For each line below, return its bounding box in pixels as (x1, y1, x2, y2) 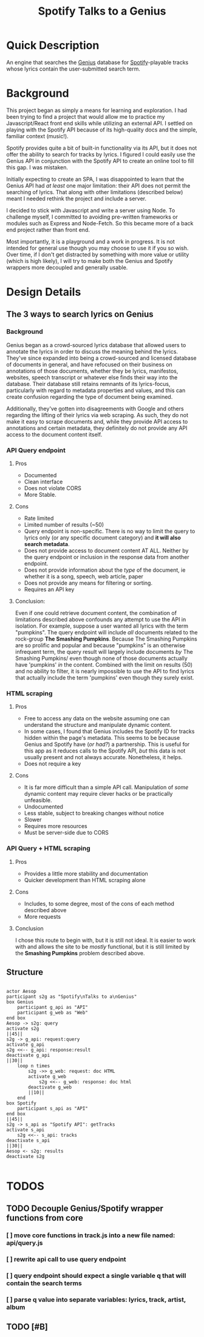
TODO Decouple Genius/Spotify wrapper (6, 1204, 164, 1214)
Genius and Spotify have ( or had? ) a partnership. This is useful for (24, 741, 190, 748)
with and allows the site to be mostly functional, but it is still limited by (15, 942, 190, 950)
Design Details (6, 285, 81, 299)
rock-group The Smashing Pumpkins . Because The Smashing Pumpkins (15, 635, 197, 643)
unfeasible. (24, 796, 53, 804)
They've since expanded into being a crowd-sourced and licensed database (6, 354, 197, 362)
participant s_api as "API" (17, 1106, 88, 1112)
